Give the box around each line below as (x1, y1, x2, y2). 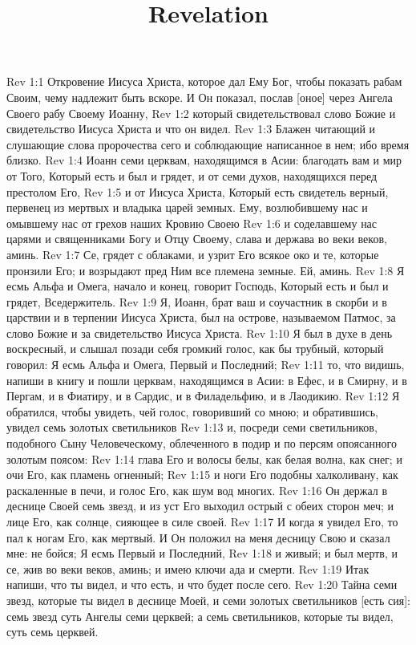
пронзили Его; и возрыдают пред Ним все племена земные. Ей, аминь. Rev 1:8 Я (6, 262, 405, 278)
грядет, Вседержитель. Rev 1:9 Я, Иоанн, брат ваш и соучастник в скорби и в (6, 293, 387, 310)
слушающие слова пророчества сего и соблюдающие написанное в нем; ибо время (6, 136, 410, 152)
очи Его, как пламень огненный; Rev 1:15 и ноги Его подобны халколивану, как (6, 466, 398, 483)
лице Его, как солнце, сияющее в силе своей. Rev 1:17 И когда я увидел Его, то (6, 513, 398, 529)
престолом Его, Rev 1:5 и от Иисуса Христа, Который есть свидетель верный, (6, 183, 389, 200)
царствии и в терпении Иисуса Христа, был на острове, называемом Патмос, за (6, 309, 396, 326)
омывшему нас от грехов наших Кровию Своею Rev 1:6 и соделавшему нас (6, 214, 378, 231)
